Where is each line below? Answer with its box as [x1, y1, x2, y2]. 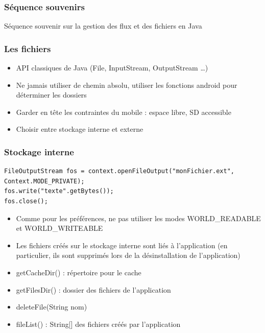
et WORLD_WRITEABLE [16, 223, 103, 233]
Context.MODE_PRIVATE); [4, 177, 85, 185]
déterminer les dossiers [16, 89, 87, 100]
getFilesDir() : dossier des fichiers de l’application [16, 284, 171, 295]
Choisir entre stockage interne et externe [16, 124, 143, 134]
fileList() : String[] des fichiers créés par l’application [16, 318, 181, 329]
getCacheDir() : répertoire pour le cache [16, 267, 141, 277]
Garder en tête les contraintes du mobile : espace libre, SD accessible [16, 106, 231, 117]
